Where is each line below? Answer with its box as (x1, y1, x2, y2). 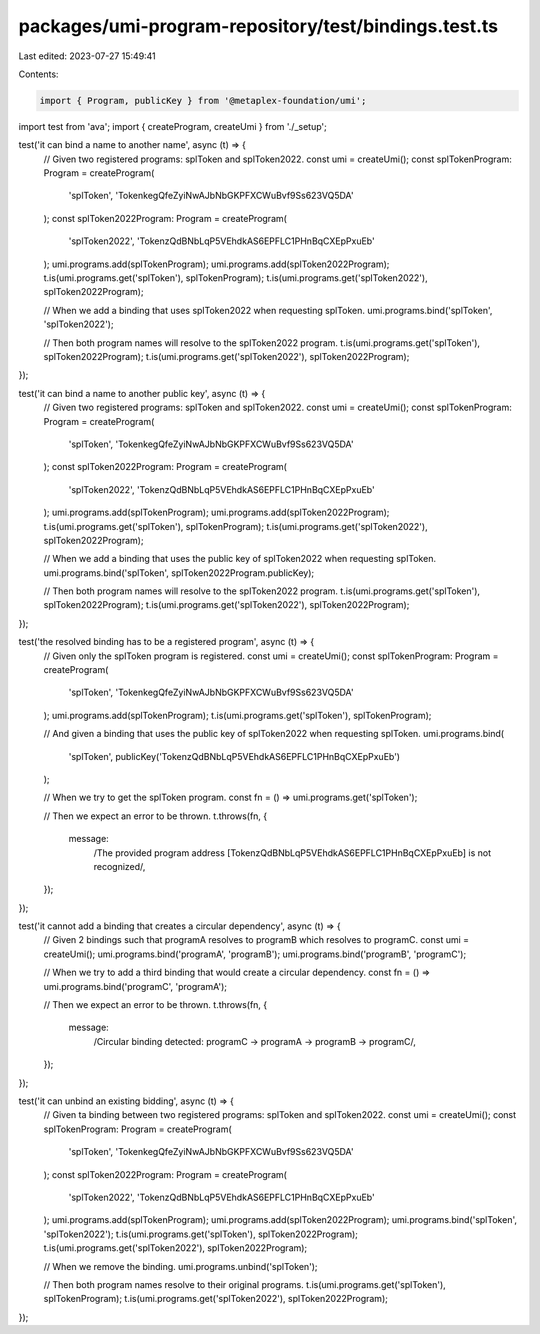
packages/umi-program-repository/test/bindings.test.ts (18, 15, 499, 37)
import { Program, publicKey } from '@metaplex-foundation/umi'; (39, 95, 367, 106)
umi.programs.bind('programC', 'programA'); (43, 980, 227, 992)
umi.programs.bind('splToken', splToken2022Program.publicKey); (43, 566, 315, 579)
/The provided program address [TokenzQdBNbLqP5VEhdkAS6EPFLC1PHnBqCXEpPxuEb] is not (93, 846, 492, 859)
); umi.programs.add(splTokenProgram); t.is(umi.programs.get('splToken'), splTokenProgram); (43, 709, 432, 721)
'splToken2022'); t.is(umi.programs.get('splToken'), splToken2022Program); (43, 1228, 359, 1240)
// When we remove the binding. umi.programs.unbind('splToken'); (43, 1260, 319, 1272)
